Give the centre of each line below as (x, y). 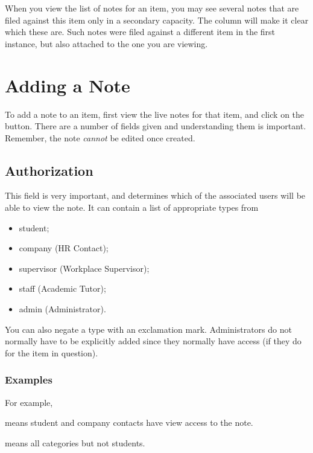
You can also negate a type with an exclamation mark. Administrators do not (148, 329)
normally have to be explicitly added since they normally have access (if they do (153, 341)
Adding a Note (68, 85)
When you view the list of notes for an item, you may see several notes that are (152, 8)
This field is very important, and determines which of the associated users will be (155, 195)
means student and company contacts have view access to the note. (129, 422)
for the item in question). (52, 352)
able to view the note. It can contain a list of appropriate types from (132, 207)
